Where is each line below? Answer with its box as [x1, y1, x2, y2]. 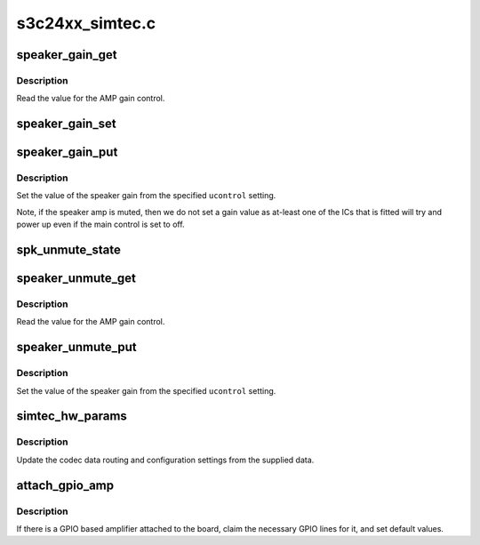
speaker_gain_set [16, 116, 116, 132]
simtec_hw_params [16, 409, 128, 424]
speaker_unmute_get [16, 271, 137, 286]
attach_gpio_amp [16, 477, 115, 493]
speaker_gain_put [16, 145, 118, 160]
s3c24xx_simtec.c [16, 13, 156, 33]
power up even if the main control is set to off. [16, 219, 186, 230]
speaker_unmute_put [16, 340, 137, 355]
